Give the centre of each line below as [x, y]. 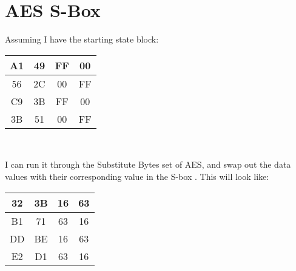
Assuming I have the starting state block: [82, 39]
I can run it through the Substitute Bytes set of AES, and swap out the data [148, 164]
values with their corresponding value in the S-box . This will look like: [137, 176]
